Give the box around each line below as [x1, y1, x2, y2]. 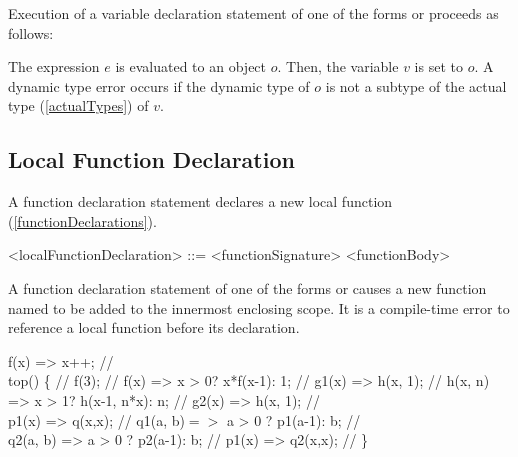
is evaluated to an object [115, 56, 267, 77]
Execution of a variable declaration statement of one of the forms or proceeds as [8, 3, 499, 23]
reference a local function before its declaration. [8, 317, 300, 338]
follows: [8, 22, 54, 43]
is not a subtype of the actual [325, 75, 507, 96]
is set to [414, 56, 463, 77]
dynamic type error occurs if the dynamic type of [8, 75, 310, 96]
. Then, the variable [277, 56, 399, 77]
